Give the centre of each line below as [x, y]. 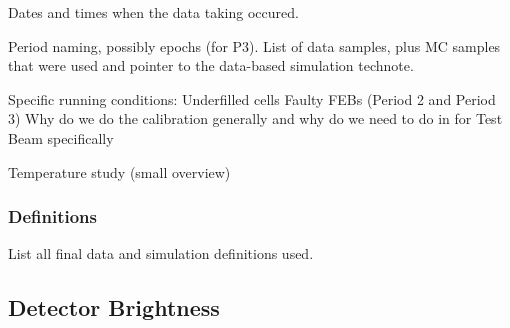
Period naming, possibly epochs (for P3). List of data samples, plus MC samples [254, 45]
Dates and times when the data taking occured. [153, 12]
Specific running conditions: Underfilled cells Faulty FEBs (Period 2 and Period [252, 98]
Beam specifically [61, 137]
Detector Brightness [114, 307]
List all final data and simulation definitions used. [161, 253]
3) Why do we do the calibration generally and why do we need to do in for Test [255, 118]
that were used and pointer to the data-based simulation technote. [211, 65]
